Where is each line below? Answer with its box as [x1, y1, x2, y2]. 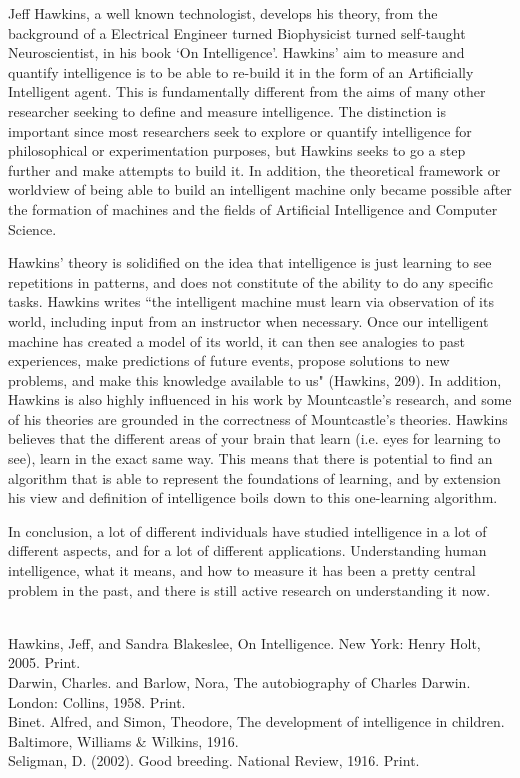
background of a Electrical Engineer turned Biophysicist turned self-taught [8, 22, 466, 43]
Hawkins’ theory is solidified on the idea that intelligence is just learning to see [8, 252, 492, 273]
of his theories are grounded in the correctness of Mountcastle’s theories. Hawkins [8, 408, 508, 429]
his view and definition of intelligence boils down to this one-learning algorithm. [8, 487, 498, 508]
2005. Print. [8, 652, 81, 673]
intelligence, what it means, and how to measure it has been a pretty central [8, 560, 476, 581]
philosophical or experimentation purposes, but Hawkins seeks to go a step [8, 140, 466, 161]
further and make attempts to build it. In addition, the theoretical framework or [8, 159, 501, 180]
